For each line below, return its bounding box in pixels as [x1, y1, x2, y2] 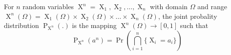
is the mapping [72, 20, 117, 30]
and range [197, 1, 227, 11]
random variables [22, 1, 74, 11]
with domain [150, 1, 188, 11]
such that [180, 20, 209, 30]
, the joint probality [158, 11, 217, 21]
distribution [4, 20, 39, 30]
